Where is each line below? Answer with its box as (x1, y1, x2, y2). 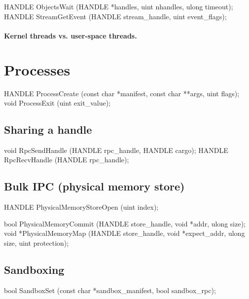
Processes (4, 59, 71, 79)
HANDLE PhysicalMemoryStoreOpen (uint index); (4, 202, 159, 212)
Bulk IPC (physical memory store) (4, 179, 185, 194)
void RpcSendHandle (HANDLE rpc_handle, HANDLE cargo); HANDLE (4, 145, 228, 155)
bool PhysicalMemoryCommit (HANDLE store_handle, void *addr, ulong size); (4, 218, 246, 228)
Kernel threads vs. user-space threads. (4, 30, 137, 40)
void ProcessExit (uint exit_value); (4, 98, 111, 108)
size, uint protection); (4, 238, 69, 248)
